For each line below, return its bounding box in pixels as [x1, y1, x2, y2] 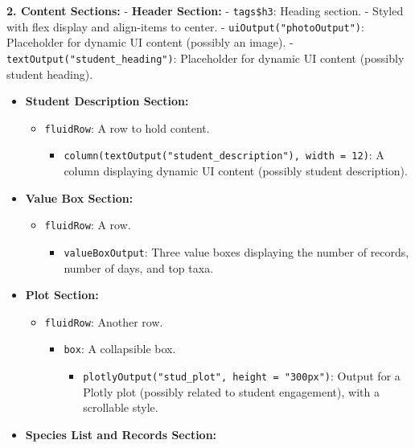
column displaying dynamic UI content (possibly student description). [64, 162, 408, 179]
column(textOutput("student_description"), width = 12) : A [64, 146, 384, 163]
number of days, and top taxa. [64, 259, 214, 276]
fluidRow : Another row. [44, 313, 163, 330]
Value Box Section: [25, 189, 134, 206]
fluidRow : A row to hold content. [44, 119, 210, 136]
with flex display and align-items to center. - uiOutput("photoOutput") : [6, 18, 364, 35]
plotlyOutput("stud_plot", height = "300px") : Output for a [83, 368, 401, 384]
